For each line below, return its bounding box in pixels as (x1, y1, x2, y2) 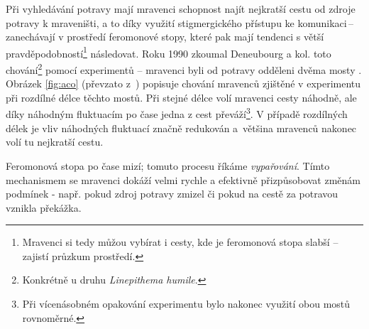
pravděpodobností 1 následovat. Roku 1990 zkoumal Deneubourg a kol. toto (6, 43, 331, 60)
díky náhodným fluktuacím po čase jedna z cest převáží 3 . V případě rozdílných (6, 104, 348, 122)
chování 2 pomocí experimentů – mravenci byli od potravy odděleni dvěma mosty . (6, 60, 362, 77)
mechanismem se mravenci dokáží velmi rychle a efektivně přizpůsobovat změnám (6, 172, 360, 187)
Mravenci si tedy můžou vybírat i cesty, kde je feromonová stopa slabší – (22, 234, 338, 249)
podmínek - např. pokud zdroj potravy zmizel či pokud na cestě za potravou (6, 186, 338, 201)
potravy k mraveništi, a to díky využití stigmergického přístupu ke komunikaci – (6, 15, 354, 30)
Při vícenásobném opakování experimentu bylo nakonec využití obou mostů (22, 296, 351, 311)
